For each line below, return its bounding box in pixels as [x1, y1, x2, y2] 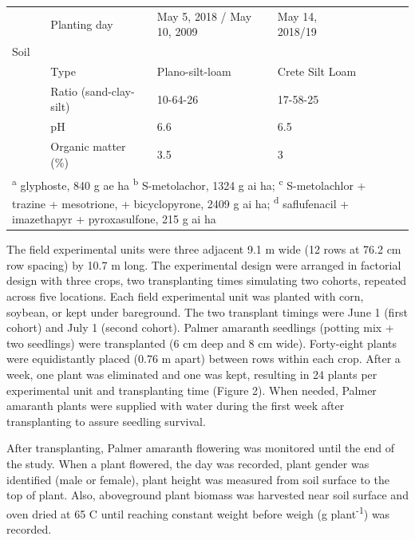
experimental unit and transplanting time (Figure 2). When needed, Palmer [6, 381, 377, 398]
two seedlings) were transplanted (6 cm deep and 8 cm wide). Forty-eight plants [6, 334, 397, 351]
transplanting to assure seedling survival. [6, 412, 206, 429]
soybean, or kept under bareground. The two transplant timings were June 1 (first [6, 303, 408, 320]
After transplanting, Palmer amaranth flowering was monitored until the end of [6, 439, 394, 456]
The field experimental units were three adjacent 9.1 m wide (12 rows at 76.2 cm [6, 241, 401, 258]
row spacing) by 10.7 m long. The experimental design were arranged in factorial [6, 256, 401, 273]
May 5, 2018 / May [156, 7, 252, 24]
